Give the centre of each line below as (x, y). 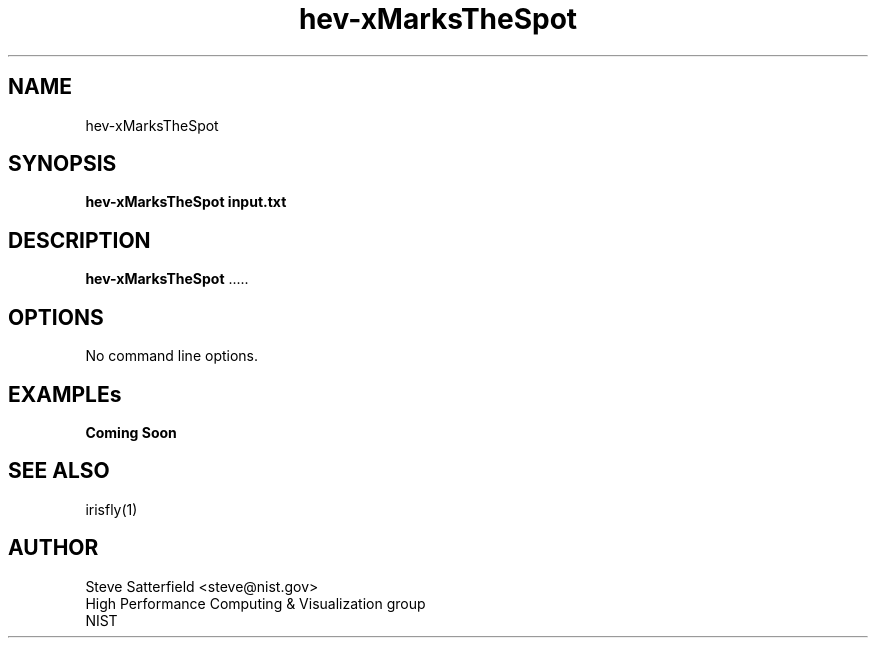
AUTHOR (53, 548)
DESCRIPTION (79, 240)
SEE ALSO (59, 471)
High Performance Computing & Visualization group (255, 603)
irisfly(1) (111, 509)
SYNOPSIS (62, 164)
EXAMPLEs (65, 394)
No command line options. (172, 356)
